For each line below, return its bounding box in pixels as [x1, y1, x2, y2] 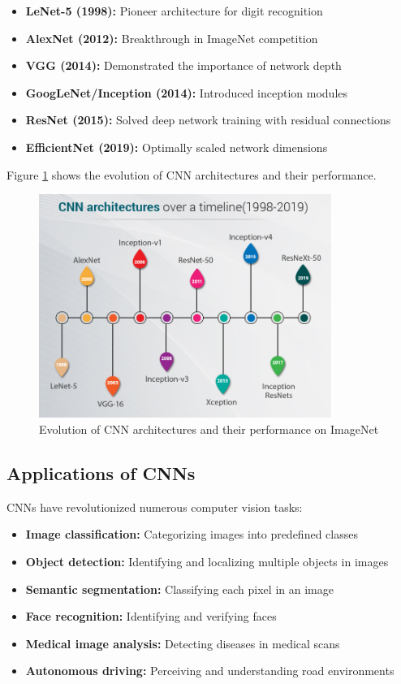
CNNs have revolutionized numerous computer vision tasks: [6, 498, 303, 515]
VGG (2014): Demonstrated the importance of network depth [25, 57, 342, 74]
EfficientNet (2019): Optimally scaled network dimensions [25, 138, 328, 155]
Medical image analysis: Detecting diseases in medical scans [25, 634, 340, 652]
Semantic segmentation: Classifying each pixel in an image [25, 580, 334, 597]
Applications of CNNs [6, 460, 196, 485]
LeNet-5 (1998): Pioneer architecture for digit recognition [25, 2, 323, 19]
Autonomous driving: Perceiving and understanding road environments [25, 662, 395, 679]
